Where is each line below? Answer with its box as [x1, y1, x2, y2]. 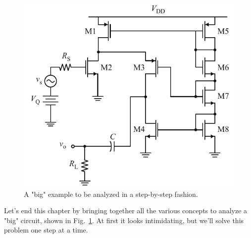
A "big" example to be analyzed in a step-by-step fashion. [24, 188, 198, 199]
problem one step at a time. [4, 225, 88, 235]
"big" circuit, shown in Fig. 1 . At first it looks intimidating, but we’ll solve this [4, 215, 244, 225]
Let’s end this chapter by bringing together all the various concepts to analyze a [4, 205, 248, 216]
